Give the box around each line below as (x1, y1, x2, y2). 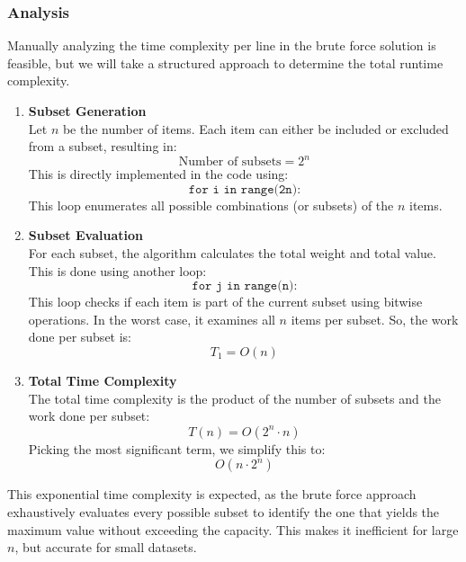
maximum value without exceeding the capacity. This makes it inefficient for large (7, 520, 459, 539)
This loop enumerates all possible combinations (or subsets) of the (28, 195, 394, 214)
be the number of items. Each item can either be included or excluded (62, 119, 449, 138)
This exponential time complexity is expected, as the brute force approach (7, 485, 417, 504)
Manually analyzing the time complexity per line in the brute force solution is (7, 36, 436, 55)
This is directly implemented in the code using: (28, 165, 289, 183)
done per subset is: (28, 327, 132, 346)
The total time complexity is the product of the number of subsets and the (28, 388, 441, 407)
